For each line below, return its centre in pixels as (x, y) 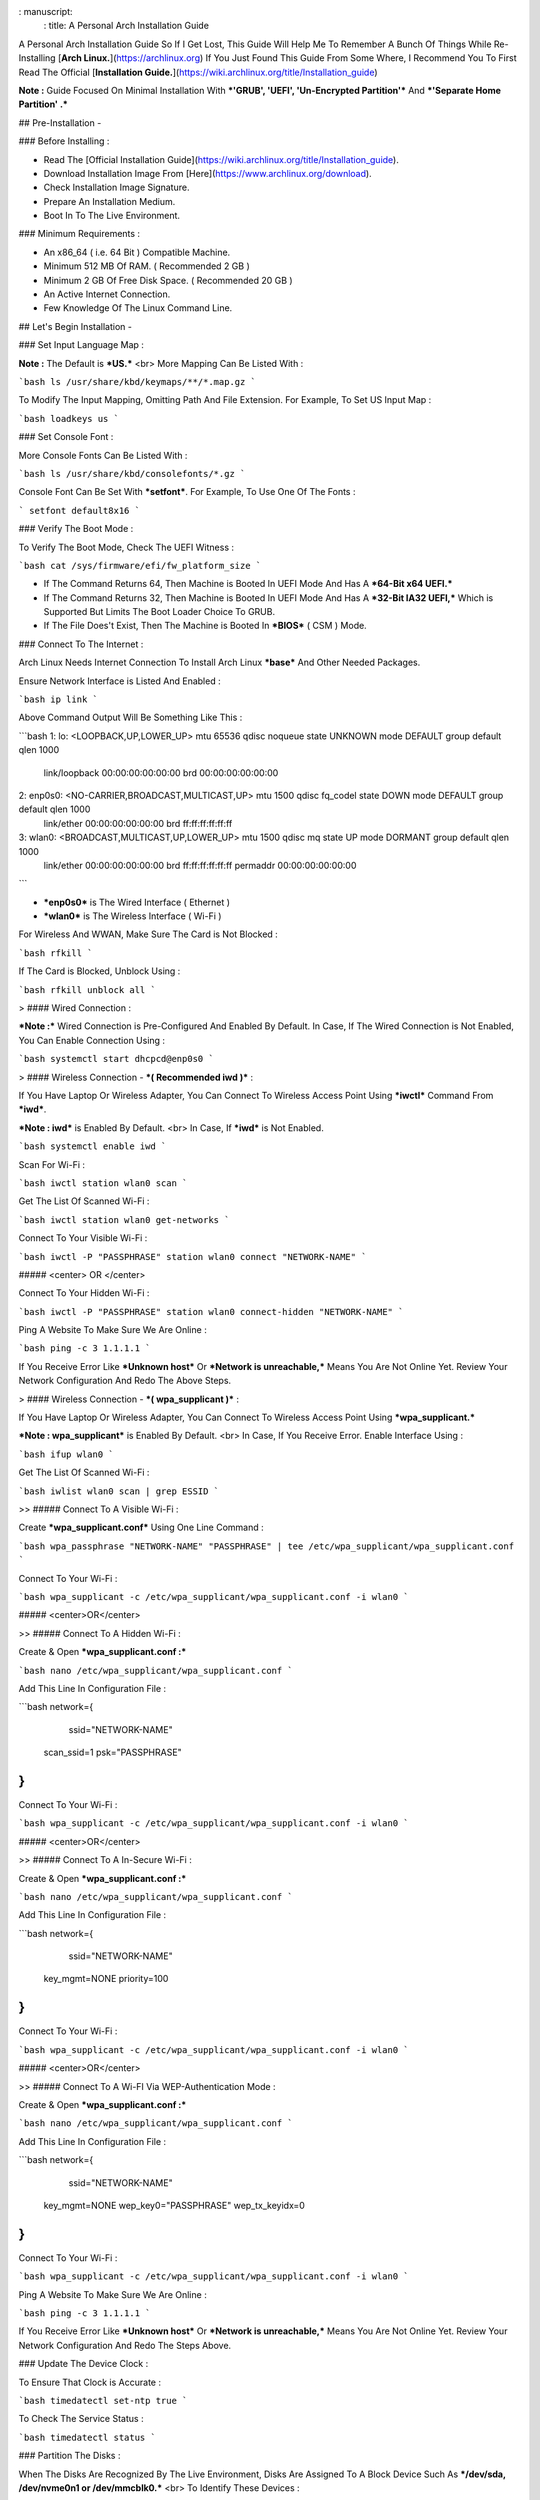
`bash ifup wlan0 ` (66, 1454)
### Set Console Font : (66, 437)
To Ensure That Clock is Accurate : (90, 2382)
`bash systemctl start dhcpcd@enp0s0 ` (116, 1059)
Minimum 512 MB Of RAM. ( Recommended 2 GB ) (146, 266)
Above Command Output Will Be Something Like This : (130, 717)
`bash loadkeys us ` (69, 418)
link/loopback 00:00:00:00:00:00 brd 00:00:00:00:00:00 (161, 772)
